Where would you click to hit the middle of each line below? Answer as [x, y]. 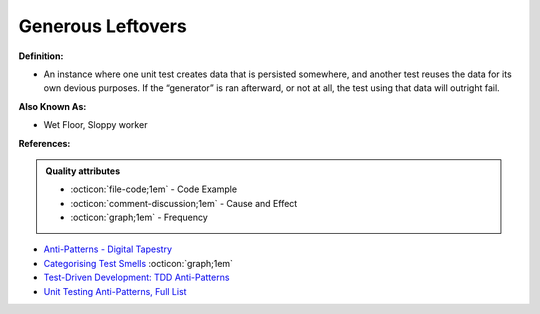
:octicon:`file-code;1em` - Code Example [154, 189]
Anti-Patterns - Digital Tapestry [108, 249]
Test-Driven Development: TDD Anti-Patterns [136, 277]
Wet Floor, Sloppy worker [95, 125]
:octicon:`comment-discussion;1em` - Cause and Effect [184, 203]
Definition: [41, 56]
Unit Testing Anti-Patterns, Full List [115, 291]
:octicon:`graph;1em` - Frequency [139, 217]
